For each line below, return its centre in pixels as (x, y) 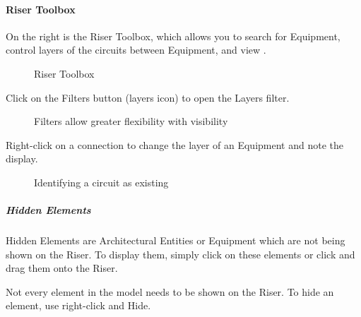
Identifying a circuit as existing (101, 182)
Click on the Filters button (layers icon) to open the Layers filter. (148, 97)
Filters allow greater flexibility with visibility (131, 121)
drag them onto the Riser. (62, 268)
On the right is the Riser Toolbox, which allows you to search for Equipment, (173, 36)
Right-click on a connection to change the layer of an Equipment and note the (174, 144)
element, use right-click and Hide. (78, 305)
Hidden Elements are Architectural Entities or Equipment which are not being (176, 240)
